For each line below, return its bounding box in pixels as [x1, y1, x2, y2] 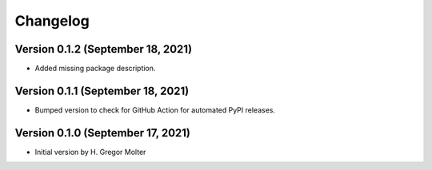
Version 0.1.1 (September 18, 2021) [14, 84, 190, 97]
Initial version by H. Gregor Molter [34, 147, 146, 156]
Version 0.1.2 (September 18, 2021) [14, 42, 192, 56]
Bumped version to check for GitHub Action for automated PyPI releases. [34, 105, 276, 115]
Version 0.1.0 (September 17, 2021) [14, 126, 191, 140]
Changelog [14, 12, 90, 30]
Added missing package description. [34, 64, 156, 73]
